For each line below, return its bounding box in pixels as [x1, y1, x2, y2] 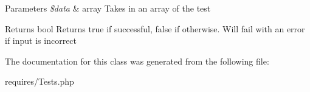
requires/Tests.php [5, 75, 74, 88]
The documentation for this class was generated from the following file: [5, 54, 269, 67]
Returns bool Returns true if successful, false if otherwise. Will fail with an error [5, 22, 305, 35]
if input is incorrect [5, 34, 77, 47]
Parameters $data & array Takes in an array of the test [5, 2, 211, 14]
